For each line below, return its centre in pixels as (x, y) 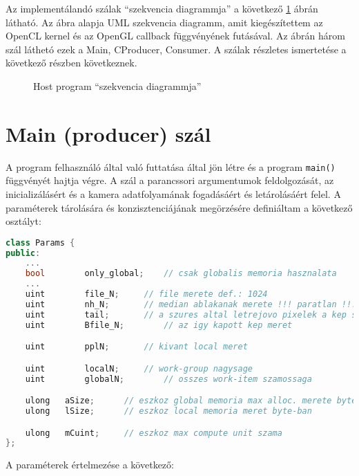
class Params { (40, 242)
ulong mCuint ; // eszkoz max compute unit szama (154, 433)
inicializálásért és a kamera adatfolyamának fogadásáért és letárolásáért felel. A (173, 193)
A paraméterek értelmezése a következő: (90, 465)
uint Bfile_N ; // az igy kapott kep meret (159, 325)
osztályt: (23, 221)
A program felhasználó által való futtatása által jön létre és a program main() (171, 166)
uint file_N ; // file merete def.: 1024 (146, 294)
